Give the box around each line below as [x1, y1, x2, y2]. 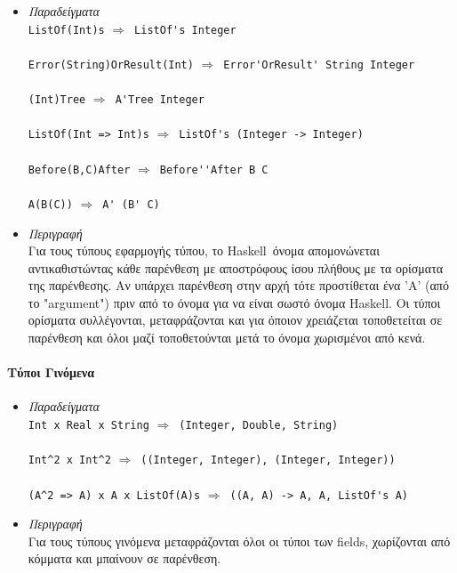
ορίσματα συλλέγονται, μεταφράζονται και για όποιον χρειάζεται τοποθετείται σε [28, 311, 443, 329]
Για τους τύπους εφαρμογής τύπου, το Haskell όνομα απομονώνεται [28, 241, 380, 260]
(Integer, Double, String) [179, 419, 339, 432]
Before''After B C [159, 163, 269, 176]
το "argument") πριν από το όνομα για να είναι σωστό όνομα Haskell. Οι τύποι [28, 293, 441, 311]
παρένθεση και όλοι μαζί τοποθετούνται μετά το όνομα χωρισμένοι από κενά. [28, 328, 426, 347]
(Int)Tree [28, 93, 86, 107]
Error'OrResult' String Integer [223, 58, 415, 71]
